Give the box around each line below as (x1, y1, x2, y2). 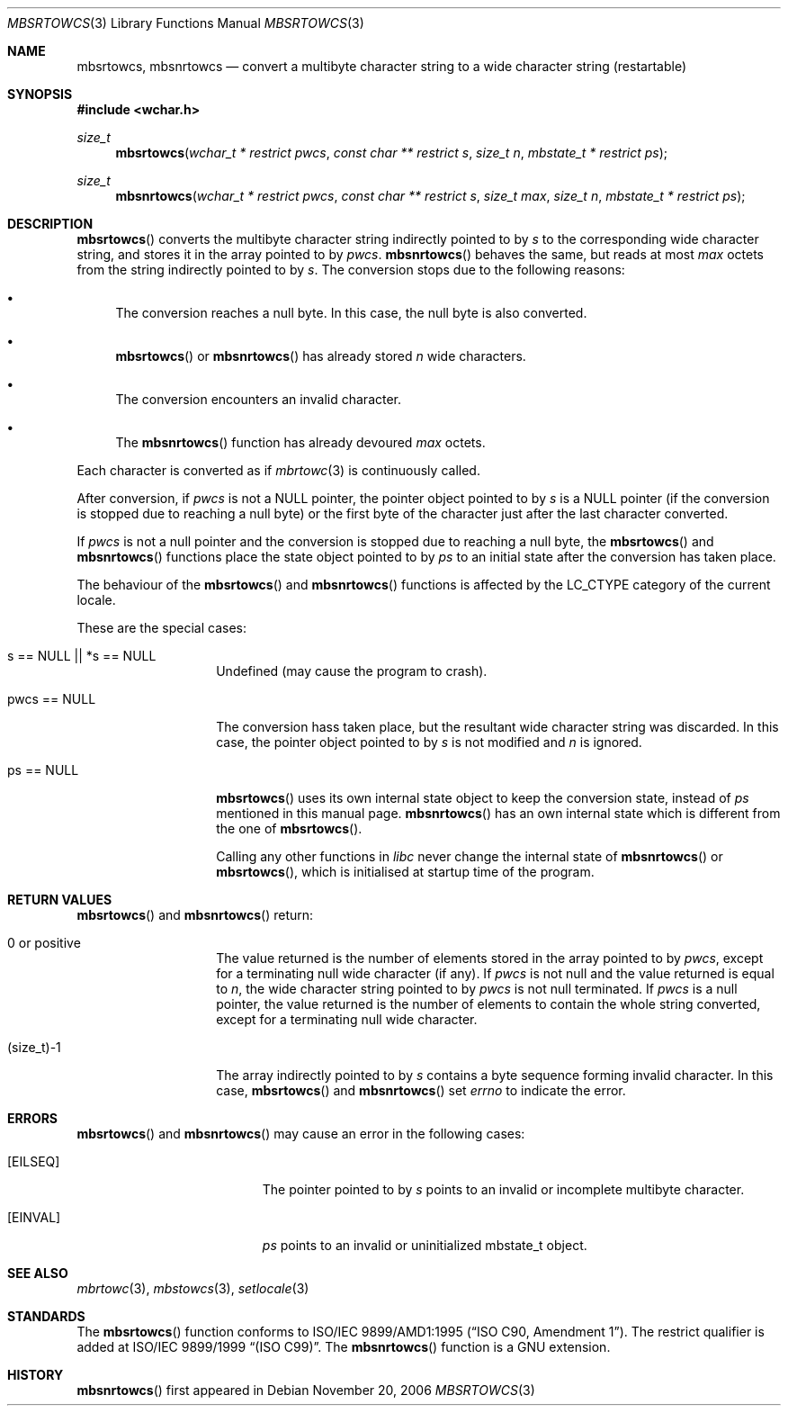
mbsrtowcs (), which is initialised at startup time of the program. (216, 864, 595, 879)
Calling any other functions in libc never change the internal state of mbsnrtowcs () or (216, 849, 723, 864)
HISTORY (7, 1367, 64, 1382)
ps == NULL (7, 762, 79, 778)
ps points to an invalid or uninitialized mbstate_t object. (262, 1237, 587, 1253)
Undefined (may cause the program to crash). (216, 663, 488, 679)
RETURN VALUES (7, 892, 112, 907)
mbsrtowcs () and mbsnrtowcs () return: (76, 907, 314, 922)
